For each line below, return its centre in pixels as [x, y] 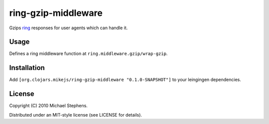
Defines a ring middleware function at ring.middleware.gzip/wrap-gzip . [88, 54]
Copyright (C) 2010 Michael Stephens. [49, 106]
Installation [27, 68]
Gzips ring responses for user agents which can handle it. [68, 28]
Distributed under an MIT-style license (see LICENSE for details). [75, 115]
